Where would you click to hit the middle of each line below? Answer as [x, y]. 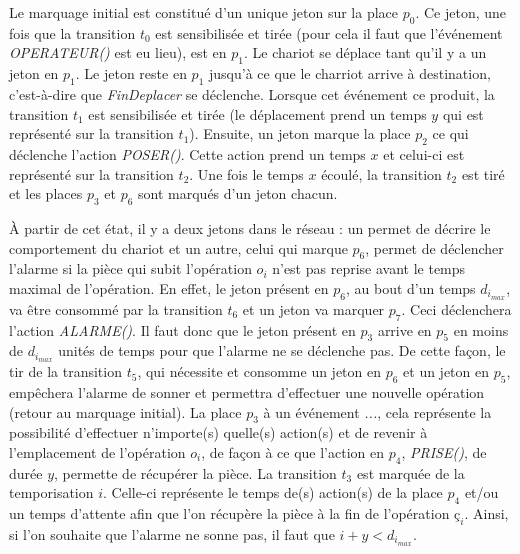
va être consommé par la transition [116, 308]
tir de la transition [65, 371]
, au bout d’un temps [411, 287]
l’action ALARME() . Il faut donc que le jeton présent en [182, 329]
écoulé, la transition [381, 173]
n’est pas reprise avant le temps [369, 268]
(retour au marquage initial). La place [125, 411]
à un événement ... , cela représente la [377, 411]
